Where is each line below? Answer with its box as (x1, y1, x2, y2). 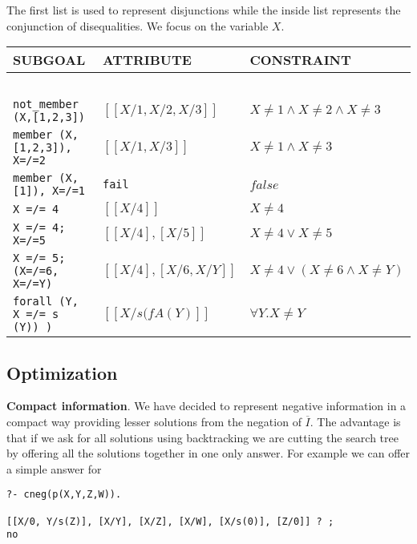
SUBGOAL (13, 50, 86, 70)
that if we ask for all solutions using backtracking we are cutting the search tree (6, 429, 399, 445)
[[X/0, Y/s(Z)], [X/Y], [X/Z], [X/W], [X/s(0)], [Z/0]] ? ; (6, 515, 334, 527)
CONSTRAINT (249, 50, 351, 70)
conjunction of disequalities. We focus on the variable (6, 17, 269, 34)
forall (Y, (13, 295, 79, 308)
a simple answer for (6, 460, 102, 477)
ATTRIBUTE (103, 50, 192, 70)
